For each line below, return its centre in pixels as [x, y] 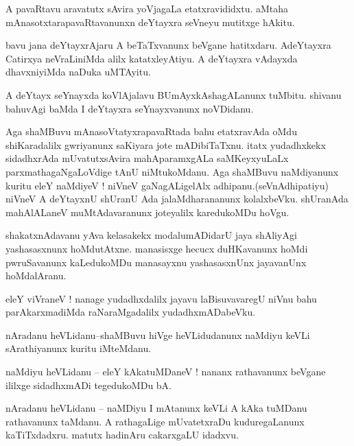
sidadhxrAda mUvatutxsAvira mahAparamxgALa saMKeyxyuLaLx [147, 158]
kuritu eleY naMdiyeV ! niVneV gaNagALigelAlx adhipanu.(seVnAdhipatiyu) [167, 185]
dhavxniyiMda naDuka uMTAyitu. [78, 72]
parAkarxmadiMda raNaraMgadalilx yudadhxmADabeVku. [131, 312]
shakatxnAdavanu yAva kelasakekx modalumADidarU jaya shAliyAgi [151, 235]
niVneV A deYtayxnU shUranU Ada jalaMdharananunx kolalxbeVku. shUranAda [177, 199]
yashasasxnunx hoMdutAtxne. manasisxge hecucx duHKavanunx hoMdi [157, 248]
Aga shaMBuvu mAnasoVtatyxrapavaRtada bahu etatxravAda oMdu [151, 131]
